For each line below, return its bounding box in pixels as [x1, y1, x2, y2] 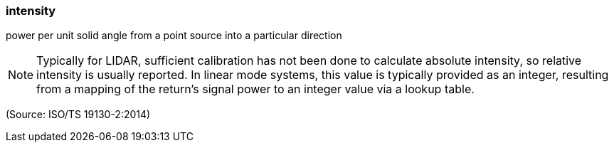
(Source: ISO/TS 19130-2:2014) [6, 108, 151, 121]
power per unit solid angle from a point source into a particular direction [6, 29, 342, 42]
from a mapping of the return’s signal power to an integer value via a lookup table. [36, 82, 475, 97]
